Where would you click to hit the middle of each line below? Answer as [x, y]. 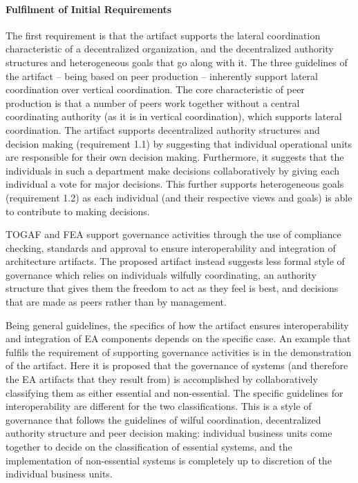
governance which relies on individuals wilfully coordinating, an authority [161, 274]
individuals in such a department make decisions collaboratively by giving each [173, 170]
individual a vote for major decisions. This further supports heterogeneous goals [175, 184]
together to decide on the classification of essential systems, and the [149, 447]
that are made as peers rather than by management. [116, 302]
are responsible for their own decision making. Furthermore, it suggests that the [175, 157]
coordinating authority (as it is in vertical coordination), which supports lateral [174, 116]
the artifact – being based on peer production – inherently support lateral [162, 76]
